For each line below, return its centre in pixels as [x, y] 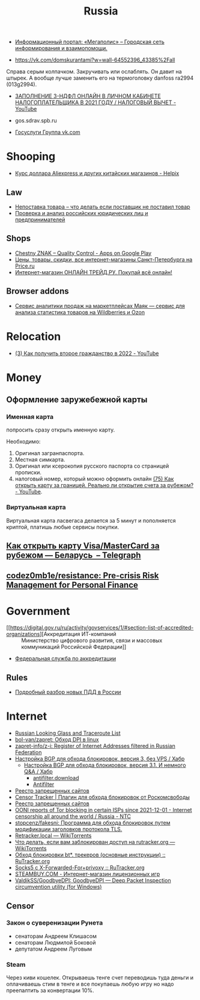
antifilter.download [56, 778]
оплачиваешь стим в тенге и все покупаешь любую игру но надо [90, 984]
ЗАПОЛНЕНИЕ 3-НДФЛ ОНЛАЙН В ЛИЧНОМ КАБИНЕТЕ [88, 96]
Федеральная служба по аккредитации [65, 659]
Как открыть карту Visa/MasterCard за [83, 546]
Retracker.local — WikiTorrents [53, 835]
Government [38, 611]
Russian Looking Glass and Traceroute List [68, 733]
